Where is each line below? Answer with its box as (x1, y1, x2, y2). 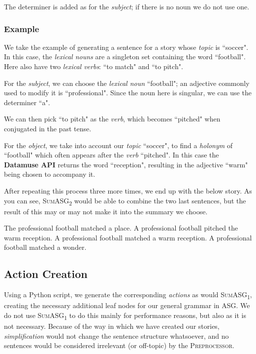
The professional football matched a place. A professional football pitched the (4, 223, 238, 233)
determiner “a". (4, 97, 50, 107)
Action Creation (4, 266, 88, 281)
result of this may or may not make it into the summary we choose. (4, 206, 208, 216)
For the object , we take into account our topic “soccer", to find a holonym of (4, 140, 233, 150)
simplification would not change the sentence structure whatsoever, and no (4, 330, 229, 341)
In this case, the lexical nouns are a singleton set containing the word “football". (4, 51, 246, 62)
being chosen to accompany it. (4, 169, 96, 179)
